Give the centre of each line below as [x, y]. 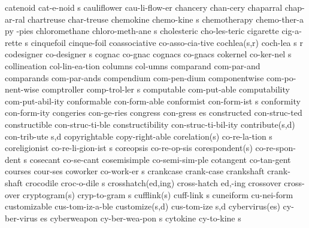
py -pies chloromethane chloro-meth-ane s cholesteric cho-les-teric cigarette [142, 31]
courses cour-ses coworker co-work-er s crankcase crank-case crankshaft [135, 171]
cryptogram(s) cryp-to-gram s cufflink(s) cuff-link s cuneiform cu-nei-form [158, 194]
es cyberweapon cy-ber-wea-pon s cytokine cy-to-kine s [141, 218]
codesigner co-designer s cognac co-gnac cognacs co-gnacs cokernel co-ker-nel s [148, 54]
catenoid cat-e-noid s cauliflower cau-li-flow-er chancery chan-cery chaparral [144, 7]
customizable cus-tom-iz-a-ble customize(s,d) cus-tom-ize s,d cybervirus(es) [143, 206]
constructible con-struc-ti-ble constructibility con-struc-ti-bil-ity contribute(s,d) [150, 124]
